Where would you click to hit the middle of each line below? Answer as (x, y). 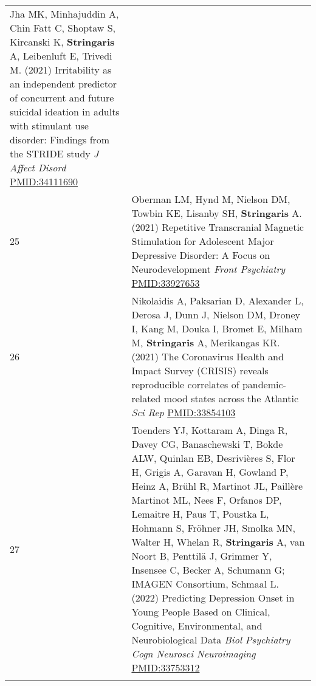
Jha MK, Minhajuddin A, (64, 14)
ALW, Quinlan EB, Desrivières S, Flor (213, 458)
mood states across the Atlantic (231, 398)
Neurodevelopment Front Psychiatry (208, 269)
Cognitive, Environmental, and (197, 626)
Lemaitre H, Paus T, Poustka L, (200, 514)
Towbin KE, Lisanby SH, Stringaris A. (217, 213)
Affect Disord (38, 167)
